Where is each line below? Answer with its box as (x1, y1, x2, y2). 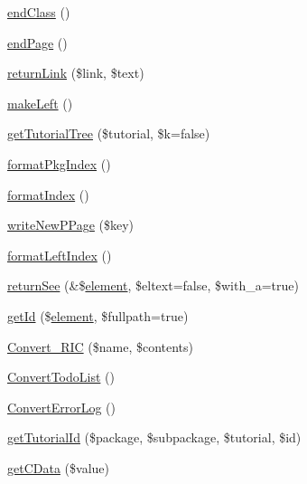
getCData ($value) (7, 458, 109, 477)
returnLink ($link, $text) (7, 63, 144, 82)
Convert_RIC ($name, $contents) (7, 337, 194, 356)
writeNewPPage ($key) (7, 215, 135, 234)
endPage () (7, 33, 68, 52)
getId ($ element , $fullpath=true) (7, 306, 189, 325)
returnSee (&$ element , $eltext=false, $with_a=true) (7, 276, 299, 295)
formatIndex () (7, 185, 89, 204)
